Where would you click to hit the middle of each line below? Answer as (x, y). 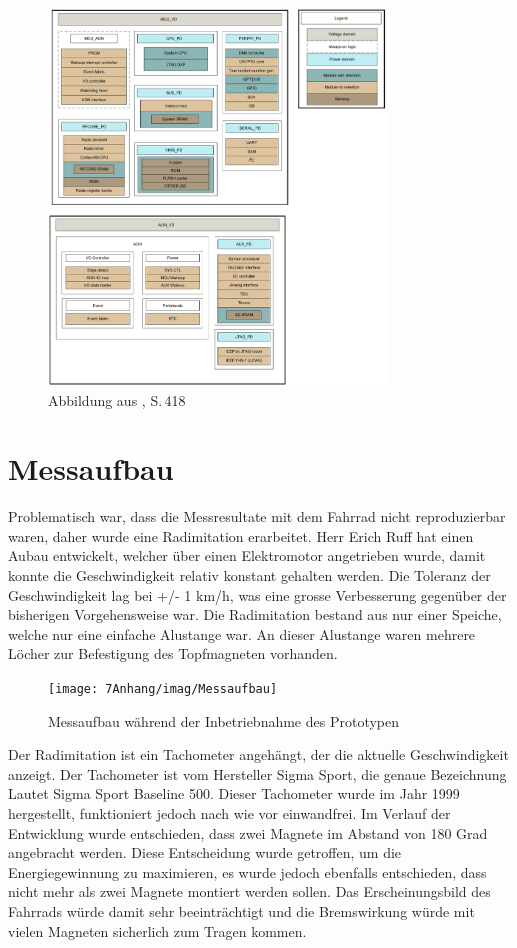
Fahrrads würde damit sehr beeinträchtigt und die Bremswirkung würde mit (241, 911)
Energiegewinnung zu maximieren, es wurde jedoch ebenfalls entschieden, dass (247, 871)
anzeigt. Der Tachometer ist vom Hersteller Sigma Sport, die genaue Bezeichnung (257, 773)
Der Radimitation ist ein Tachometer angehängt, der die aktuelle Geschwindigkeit (258, 754)
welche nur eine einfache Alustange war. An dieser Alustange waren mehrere (242, 633)
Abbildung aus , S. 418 (117, 399)
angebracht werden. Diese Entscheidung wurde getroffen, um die (205, 852)
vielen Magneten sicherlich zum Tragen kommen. (157, 930)
